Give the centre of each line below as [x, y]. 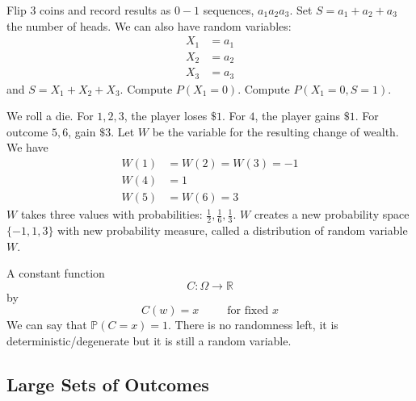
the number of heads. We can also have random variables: [149, 25]
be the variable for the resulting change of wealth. [275, 131]
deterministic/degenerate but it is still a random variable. [149, 340]
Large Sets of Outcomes [108, 384]
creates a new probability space [332, 214]
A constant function [56, 273]
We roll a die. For [50, 116]
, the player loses [166, 116]
